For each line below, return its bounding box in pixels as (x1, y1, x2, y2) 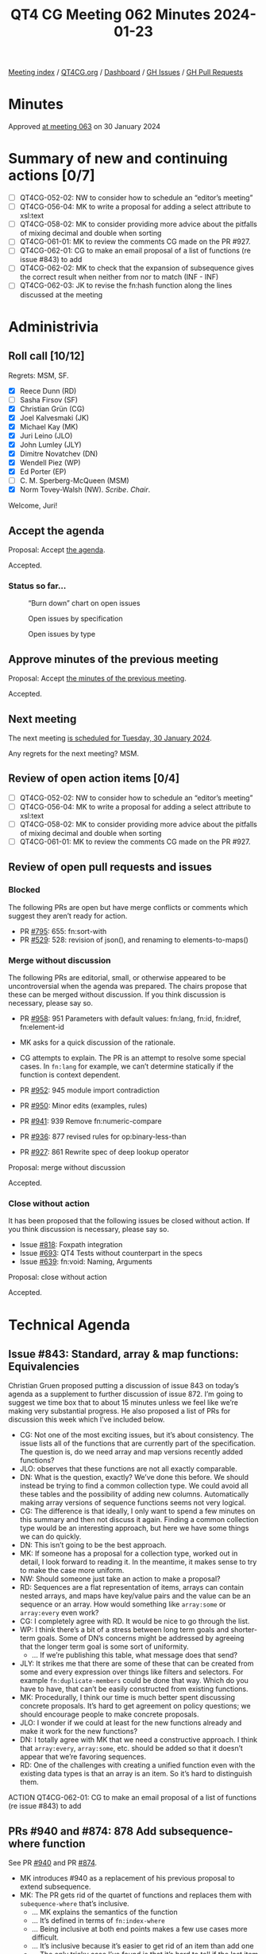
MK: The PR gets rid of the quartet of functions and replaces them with (19, 1890, 253, 1900)
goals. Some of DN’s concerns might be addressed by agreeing (37, 1634, 245, 1643)
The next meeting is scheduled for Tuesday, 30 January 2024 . (8, 733, 212, 743)
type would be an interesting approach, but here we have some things (19, 1524, 249, 1533)
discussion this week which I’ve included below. (8, 1414, 165, 1424)
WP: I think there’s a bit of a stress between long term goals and (19, 1625, 229, 1634)
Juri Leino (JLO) (19, 430, 73, 440)
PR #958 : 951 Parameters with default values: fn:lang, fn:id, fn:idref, (19, 1014, 241, 1023)
